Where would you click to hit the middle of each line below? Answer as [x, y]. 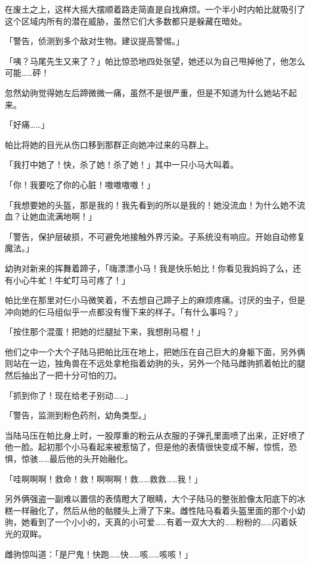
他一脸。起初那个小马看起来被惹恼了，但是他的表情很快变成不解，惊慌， [147, 447]
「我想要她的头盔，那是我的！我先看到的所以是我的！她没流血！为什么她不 [151, 204]
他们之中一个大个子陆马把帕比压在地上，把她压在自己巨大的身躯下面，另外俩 [155, 351]
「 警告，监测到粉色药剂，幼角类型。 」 [78, 415]
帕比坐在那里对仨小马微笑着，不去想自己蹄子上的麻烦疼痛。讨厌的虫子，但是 [155, 300]
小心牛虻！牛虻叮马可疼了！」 [71, 280]
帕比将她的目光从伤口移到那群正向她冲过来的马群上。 [109, 144]
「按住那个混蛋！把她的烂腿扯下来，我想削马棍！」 [105, 332]
